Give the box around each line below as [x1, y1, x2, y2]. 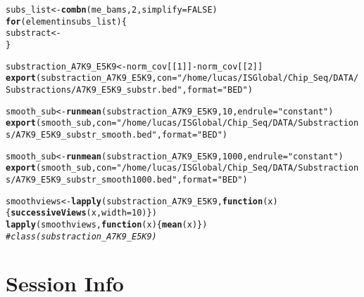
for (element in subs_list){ [6, 16, 127, 27]
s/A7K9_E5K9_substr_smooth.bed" [6, 129, 157, 140]
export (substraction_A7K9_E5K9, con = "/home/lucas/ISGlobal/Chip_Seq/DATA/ [6, 73, 359, 84]
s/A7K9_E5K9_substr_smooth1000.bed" [6, 174, 177, 185]
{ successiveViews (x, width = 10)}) [6, 208, 157, 218]
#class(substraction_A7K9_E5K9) [6, 231, 157, 242]
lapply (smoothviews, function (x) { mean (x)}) [6, 219, 208, 230]
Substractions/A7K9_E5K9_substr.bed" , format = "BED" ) [6, 84, 253, 95]
